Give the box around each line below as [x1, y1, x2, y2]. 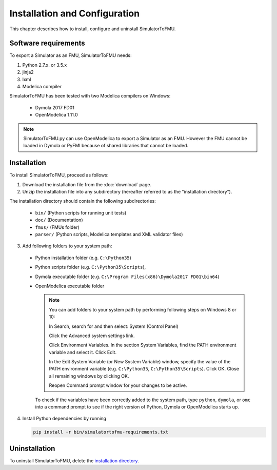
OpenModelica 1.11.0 [35, 112, 78, 118]
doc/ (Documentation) [35, 217, 83, 223]
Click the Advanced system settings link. [49, 332, 135, 339]
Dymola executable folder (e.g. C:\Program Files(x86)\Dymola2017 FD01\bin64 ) [35, 273, 220, 280]
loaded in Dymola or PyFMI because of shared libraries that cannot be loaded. [23, 143, 189, 149]
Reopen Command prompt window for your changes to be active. [49, 382, 187, 388]
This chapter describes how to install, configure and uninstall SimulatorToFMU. [9, 26, 176, 32]
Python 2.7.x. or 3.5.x [22, 62, 67, 68]
